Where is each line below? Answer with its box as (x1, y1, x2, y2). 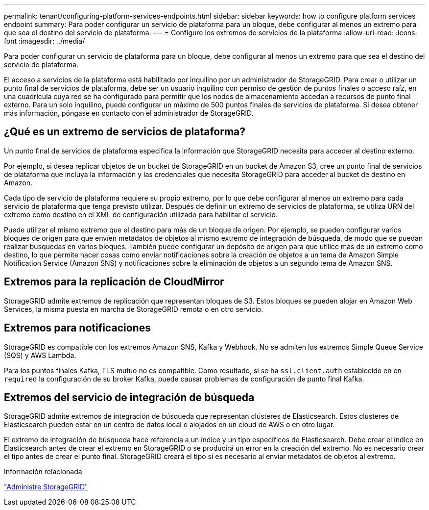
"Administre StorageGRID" (4, 483, 88, 491)
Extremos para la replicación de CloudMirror (4, 276, 224, 288)
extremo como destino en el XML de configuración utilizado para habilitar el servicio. (4, 210, 278, 219)
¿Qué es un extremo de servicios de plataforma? (4, 126, 246, 138)
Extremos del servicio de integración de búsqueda (4, 391, 255, 404)
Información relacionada (4, 467, 82, 476)
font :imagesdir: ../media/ (4, 37, 85, 45)
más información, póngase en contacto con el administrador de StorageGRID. (4, 109, 254, 117)
